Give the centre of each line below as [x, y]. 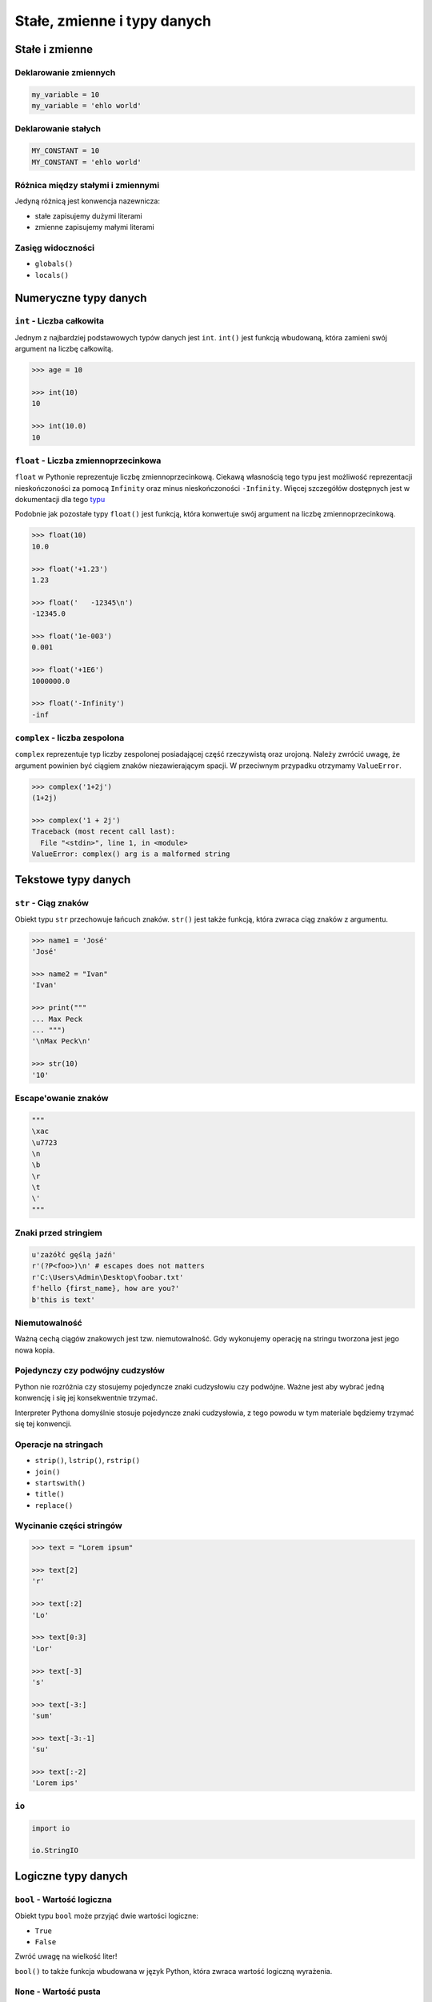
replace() [54, 1505]
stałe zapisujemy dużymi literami [89, 215]
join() [48, 1472]
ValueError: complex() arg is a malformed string [131, 854]
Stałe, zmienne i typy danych [113, 21]
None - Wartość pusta [58, 1992]
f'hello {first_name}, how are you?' [106, 1288]
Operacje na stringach [59, 1444]
